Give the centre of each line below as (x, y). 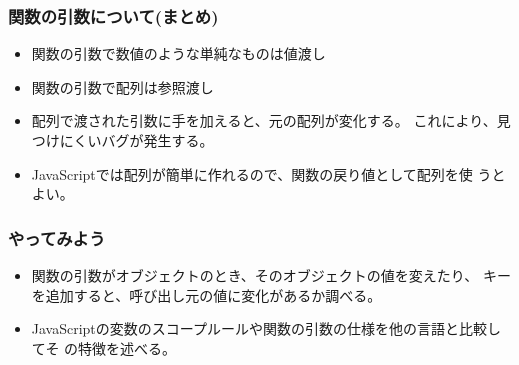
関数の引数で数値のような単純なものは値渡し (178, 53)
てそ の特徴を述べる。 (104, 347)
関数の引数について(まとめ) (113, 15)
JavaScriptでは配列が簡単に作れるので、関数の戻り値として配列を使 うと (268, 173)
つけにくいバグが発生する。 (122, 140)
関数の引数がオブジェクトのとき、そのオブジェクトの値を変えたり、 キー (271, 275)
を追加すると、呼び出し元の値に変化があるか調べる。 (206, 294)
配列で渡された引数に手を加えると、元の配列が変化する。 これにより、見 (271, 120)
